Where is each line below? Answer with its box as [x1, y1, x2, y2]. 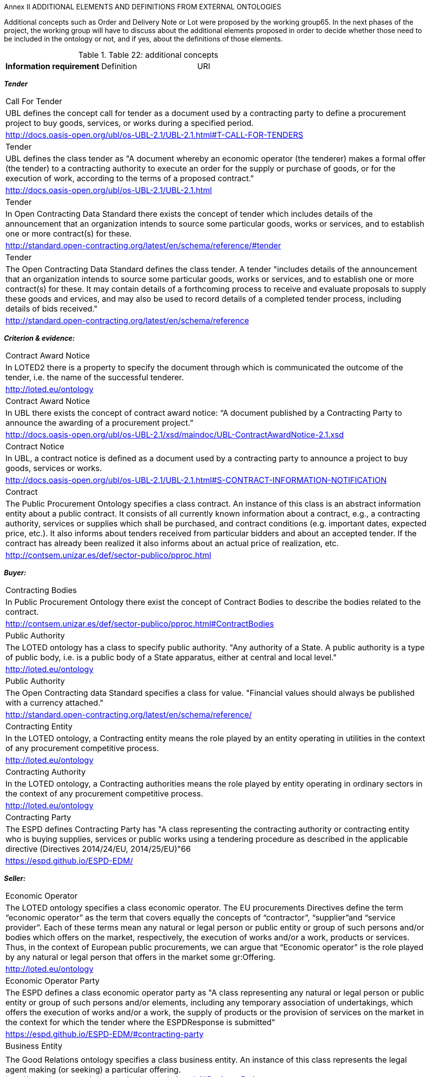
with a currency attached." [5, 698, 104, 708]
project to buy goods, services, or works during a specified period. [5, 118, 254, 128]
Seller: [4, 874, 26, 882]
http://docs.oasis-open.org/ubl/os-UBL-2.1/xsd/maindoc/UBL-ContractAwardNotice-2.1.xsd [5, 430, 344, 439]
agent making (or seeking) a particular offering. [5, 1065, 181, 1075]
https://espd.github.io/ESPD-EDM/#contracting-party [5, 1029, 204, 1039]
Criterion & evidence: [4, 334, 75, 342]
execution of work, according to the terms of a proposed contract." [5, 173, 254, 183]
